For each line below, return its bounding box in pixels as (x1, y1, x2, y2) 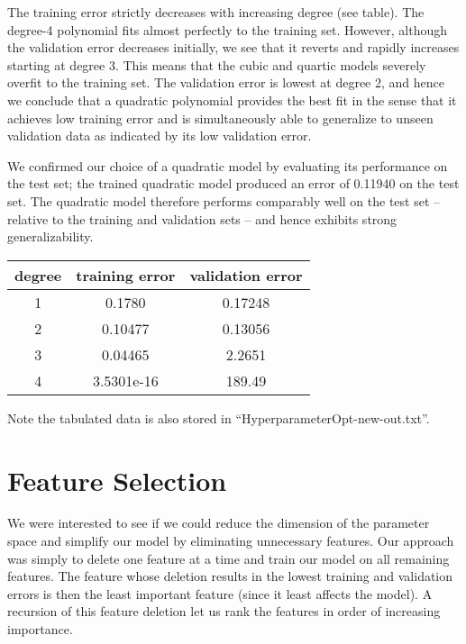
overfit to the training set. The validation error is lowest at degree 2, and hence (7, 73, 444, 92)
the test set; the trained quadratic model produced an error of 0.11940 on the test (7, 174, 460, 193)
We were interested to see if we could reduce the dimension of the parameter (7, 513, 430, 532)
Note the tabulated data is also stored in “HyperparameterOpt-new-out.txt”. (7, 408, 430, 427)
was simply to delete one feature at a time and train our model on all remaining (7, 549, 450, 567)
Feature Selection (7, 461, 227, 498)
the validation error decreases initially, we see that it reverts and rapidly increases (7, 38, 460, 57)
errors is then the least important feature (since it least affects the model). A (7, 584, 433, 603)
